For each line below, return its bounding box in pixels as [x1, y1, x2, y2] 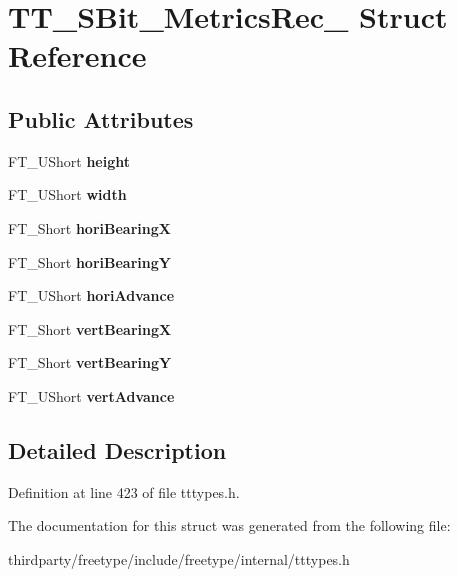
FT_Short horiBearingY [8, 251, 171, 272]
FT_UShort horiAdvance [8, 285, 175, 306]
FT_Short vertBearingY [8, 352, 172, 373]
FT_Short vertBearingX [8, 318, 172, 339]
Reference [8, 35, 147, 76]
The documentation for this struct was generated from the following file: [8, 515, 451, 536]
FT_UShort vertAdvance [8, 385, 175, 406]
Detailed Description [8, 434, 227, 465]
